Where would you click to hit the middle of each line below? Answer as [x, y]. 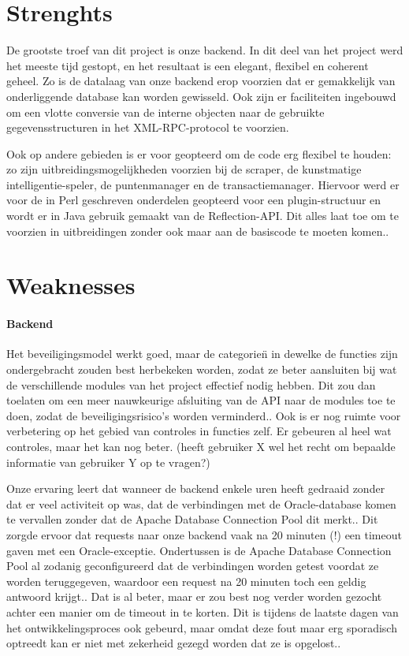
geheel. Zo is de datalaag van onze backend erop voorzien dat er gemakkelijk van [201, 81]
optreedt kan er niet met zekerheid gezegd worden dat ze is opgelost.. [174, 643]
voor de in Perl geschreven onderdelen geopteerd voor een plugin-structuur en [194, 200]
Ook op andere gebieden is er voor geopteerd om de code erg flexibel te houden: [199, 153]
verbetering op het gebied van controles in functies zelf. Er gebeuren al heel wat [199, 431]
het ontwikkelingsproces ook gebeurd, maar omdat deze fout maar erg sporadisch [202, 627]
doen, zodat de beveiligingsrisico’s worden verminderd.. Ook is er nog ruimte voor [204, 415]
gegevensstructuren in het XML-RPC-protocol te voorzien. [148, 127]
